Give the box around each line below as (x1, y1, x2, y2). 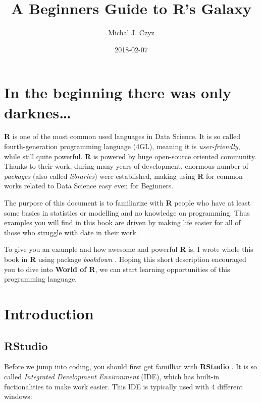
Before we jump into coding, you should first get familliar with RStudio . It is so (4, 361, 257, 372)
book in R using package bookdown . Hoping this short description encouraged (4, 253, 246, 264)
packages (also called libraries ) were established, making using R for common (4, 170, 243, 181)
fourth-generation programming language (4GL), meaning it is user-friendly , (4, 141, 240, 152)
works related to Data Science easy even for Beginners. (4, 180, 174, 191)
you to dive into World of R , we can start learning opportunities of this (4, 263, 230, 274)
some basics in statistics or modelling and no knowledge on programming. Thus (4, 207, 250, 218)
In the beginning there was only (4, 82, 232, 103)
